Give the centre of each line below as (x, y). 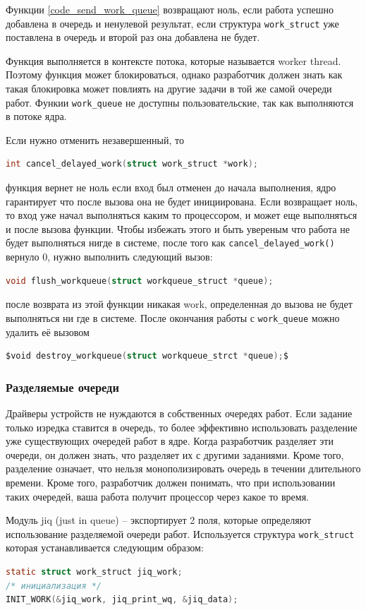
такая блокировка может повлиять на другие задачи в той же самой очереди (169, 89)
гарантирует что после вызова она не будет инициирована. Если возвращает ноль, (182, 201)
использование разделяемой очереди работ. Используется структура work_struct (180, 533)
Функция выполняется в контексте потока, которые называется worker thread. (173, 60)
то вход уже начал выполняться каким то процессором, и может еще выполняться (182, 215)
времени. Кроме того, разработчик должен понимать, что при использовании (171, 482)
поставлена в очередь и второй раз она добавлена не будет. (133, 37)
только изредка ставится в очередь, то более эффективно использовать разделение (182, 427)
